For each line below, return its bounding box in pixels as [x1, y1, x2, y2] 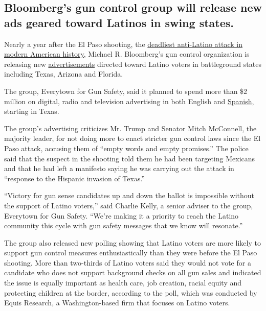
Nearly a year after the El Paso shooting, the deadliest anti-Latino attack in [4, 38, 243, 49]
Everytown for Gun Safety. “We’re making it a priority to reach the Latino [4, 210, 239, 221]
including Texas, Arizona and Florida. [4, 68, 123, 79]
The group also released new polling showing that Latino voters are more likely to [4, 237, 261, 248]
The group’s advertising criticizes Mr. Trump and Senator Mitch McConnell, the [4, 123, 257, 133]
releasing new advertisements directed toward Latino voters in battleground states [4, 58, 261, 69]
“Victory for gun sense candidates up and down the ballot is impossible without [4, 190, 255, 201]
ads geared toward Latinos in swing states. [4, 14, 234, 30]
